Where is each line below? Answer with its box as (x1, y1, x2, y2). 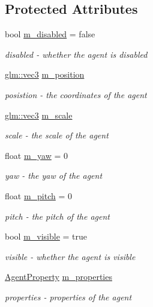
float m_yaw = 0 (5, 149, 68, 161)
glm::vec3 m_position (5, 68, 85, 81)
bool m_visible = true (5, 230, 88, 243)
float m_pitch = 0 (5, 189, 73, 202)
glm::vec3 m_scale (5, 108, 73, 121)
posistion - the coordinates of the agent (5, 88, 147, 101)
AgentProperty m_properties (5, 270, 112, 283)
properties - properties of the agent (5, 290, 132, 303)
